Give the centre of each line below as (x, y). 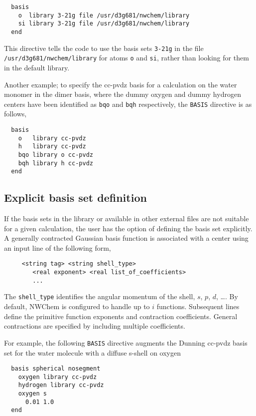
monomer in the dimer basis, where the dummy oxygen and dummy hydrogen (123, 94)
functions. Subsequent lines (198, 306)
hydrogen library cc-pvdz (61, 385)
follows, (15, 114)
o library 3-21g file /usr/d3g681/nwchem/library (104, 15)
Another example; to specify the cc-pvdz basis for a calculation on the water (121, 84)
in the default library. (37, 67)
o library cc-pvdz (52, 138)
